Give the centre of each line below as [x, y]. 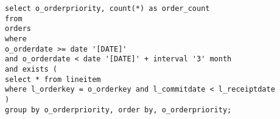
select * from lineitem [53, 79]
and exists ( [31, 69]
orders [18, 29]
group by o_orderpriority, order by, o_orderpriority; [118, 110]
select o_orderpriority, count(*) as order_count [107, 8]
